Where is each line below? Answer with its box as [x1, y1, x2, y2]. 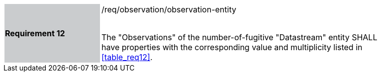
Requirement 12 [5, 28, 65, 38]
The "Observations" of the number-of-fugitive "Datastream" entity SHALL [101, 32, 378, 42]
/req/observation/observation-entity [101, 4, 236, 14]
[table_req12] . [101, 52, 153, 62]
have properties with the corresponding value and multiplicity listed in [101, 42, 363, 52]
